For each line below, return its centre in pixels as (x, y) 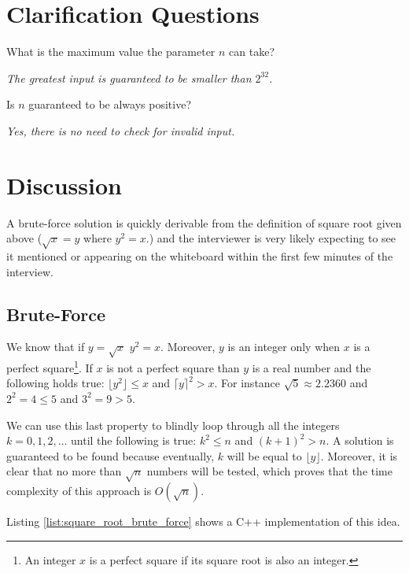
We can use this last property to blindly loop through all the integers (173, 425)
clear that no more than (64, 471)
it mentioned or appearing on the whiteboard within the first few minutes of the (200, 255)
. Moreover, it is (359, 455)
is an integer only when (284, 347)
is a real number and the (311, 367)
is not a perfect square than (173, 367)
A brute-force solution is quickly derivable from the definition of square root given (204, 222)
